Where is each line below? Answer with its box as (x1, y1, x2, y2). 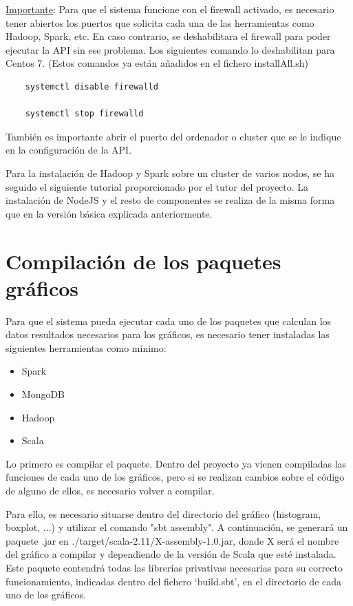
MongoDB (21, 387, 65, 401)
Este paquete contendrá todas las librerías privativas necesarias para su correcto (6, 560, 343, 574)
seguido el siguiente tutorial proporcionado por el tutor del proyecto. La (6, 179, 309, 194)
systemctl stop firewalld (25, 109, 144, 119)
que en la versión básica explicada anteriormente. (6, 206, 213, 220)
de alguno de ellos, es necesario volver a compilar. (6, 483, 215, 497)
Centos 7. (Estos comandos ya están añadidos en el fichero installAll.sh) (6, 56, 308, 70)
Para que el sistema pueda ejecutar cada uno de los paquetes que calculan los (6, 313, 332, 328)
